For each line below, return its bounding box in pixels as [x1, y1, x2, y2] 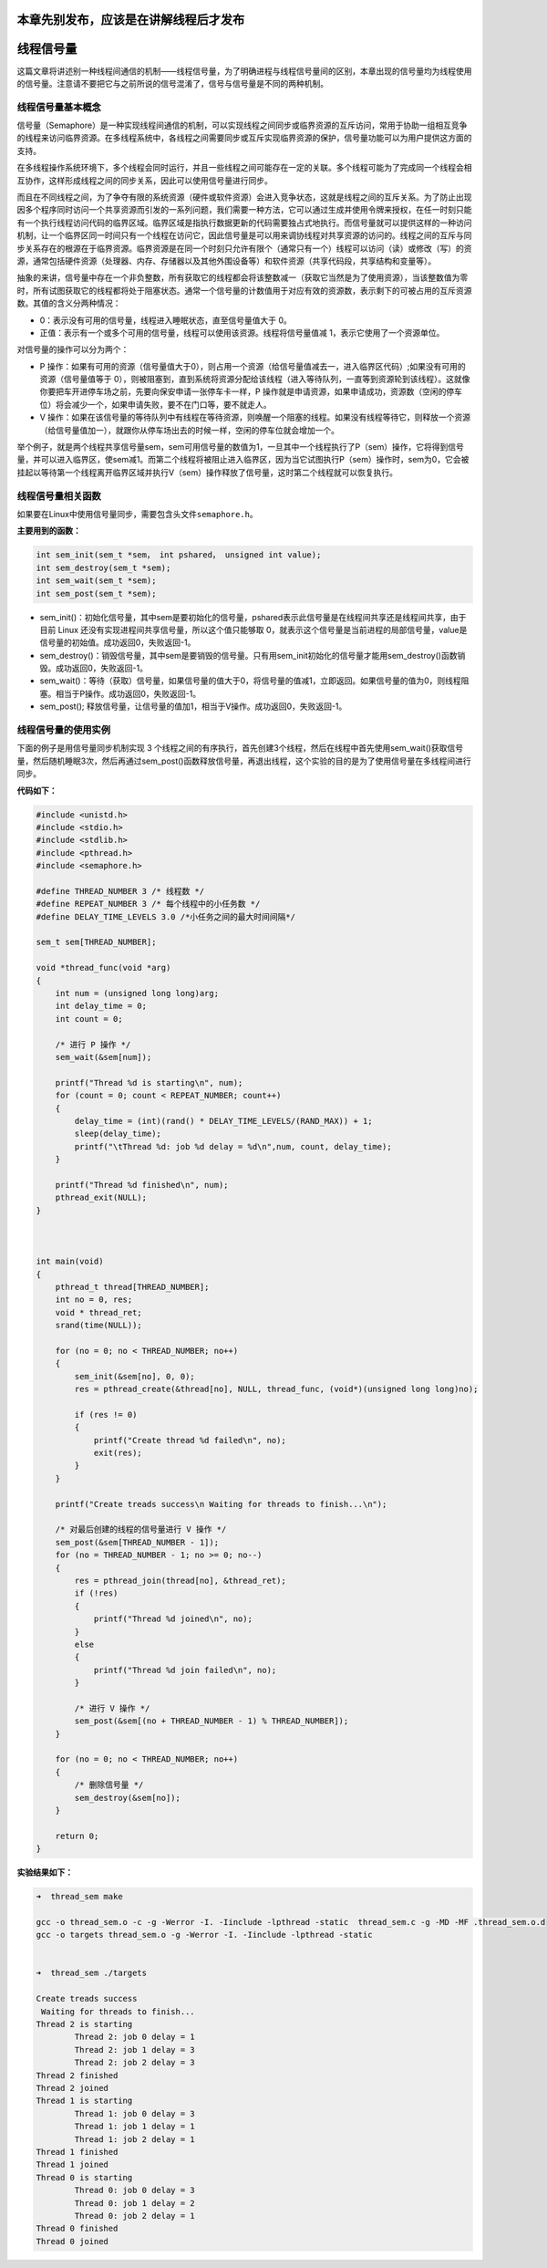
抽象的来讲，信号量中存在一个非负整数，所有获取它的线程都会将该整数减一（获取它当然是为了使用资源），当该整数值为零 [16, 272, 469, 283]
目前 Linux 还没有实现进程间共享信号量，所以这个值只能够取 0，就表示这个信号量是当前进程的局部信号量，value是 [39, 624, 468, 635]
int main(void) [36, 1256, 104, 1267]
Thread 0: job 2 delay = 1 [74, 2211, 195, 2221]
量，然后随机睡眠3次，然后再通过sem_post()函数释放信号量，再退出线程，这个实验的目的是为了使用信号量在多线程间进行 [16, 755, 471, 766]
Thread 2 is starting [36, 2019, 133, 2030]
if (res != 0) [74, 1410, 138, 1420]
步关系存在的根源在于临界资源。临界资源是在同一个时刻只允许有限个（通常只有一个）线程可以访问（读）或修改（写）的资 [16, 243, 472, 254]
